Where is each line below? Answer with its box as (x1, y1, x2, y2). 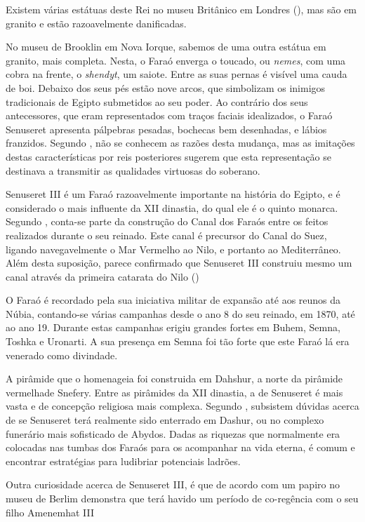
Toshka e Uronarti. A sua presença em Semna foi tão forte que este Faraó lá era (6, 334, 350, 349)
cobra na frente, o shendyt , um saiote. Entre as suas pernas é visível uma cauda (6, 67, 347, 81)
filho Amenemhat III (6, 504, 94, 519)
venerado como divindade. (6, 347, 118, 362)
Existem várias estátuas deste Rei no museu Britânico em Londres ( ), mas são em (6, 2, 357, 16)
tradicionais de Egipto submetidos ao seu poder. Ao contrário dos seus (6, 94, 308, 109)
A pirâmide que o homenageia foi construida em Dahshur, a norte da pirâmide (6, 371, 343, 386)
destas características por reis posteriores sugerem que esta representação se (6, 149, 331, 163)
